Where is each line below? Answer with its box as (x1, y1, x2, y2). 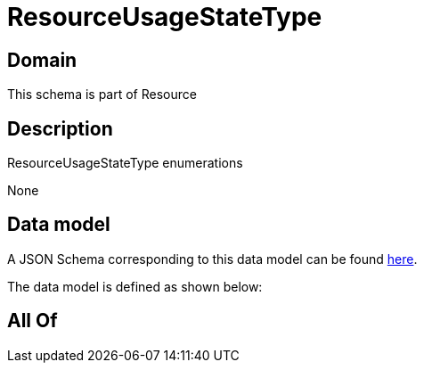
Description (7, 117, 113, 140)
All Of (7, 309, 58, 333)
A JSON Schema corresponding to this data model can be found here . (7, 251, 418, 267)
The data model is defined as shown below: (7, 278, 263, 294)
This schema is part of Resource (7, 86, 197, 103)
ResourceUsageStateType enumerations (7, 155, 243, 171)
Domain (7, 48, 77, 71)
